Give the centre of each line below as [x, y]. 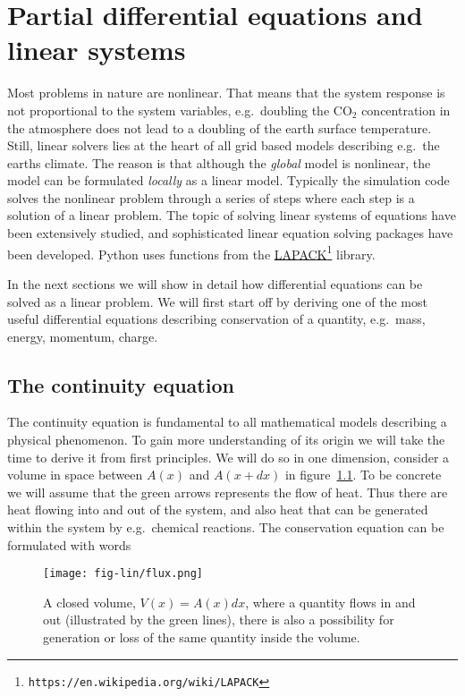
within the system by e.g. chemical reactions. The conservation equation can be [226, 527]
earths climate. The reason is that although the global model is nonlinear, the [219, 162]
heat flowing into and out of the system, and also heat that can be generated [218, 509]
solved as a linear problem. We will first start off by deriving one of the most [217, 301]
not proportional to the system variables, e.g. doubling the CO [180, 110]
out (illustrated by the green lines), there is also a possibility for [219, 620]
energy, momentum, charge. [83, 336]
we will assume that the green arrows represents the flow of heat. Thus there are [228, 492]
